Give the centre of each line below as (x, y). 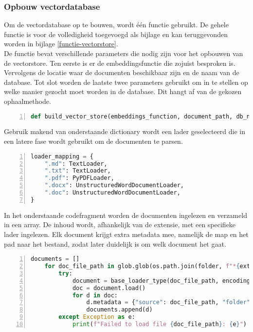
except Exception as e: (97, 317)
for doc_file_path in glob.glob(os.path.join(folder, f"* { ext (147, 266)
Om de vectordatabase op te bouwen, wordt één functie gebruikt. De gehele (116, 25)
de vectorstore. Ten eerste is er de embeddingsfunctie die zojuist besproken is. (120, 63)
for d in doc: (95, 295)
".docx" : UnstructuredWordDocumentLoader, (114, 186)
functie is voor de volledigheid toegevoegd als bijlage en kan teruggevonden (116, 34)
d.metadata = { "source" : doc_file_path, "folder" (168, 303)
